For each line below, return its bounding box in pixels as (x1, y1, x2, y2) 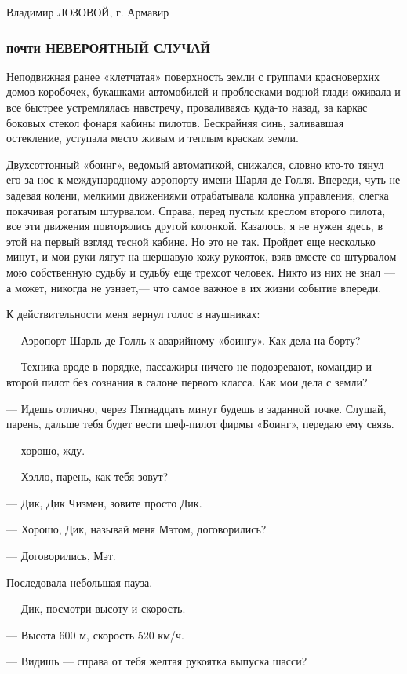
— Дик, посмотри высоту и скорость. (6, 600, 186, 617)
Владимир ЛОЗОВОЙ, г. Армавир (6, 4, 169, 20)
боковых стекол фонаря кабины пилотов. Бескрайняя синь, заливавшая (6, 114, 344, 130)
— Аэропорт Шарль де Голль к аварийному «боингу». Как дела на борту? (6, 332, 361, 348)
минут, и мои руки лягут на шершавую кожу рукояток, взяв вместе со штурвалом (6, 248, 397, 265)
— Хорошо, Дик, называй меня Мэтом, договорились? (6, 521, 267, 537)
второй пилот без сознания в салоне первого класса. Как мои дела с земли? (6, 373, 368, 390)
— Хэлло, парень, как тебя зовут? (6, 468, 169, 485)
